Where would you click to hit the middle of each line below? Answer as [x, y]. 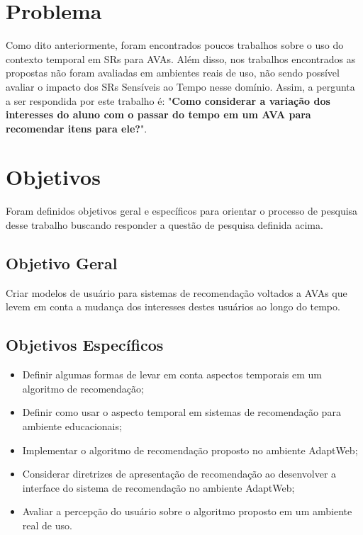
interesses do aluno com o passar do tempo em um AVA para [158, 114]
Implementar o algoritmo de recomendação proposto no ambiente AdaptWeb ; [190, 450]
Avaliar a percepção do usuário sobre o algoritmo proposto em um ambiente [187, 511]
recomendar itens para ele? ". [77, 128]
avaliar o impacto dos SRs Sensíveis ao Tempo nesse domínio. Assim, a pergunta [180, 86]
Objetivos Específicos [85, 345]
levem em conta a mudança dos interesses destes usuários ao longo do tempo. [173, 306]
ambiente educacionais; [72, 426]
